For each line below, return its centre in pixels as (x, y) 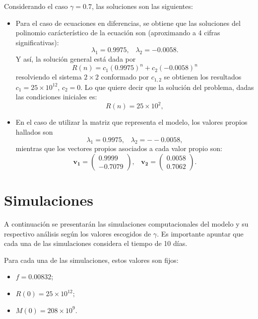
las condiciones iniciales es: (56, 97)
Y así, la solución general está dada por (76, 59)
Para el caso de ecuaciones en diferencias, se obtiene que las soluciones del (128, 23)
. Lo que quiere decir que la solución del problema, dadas (167, 87)
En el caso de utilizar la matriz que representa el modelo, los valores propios (131, 122)
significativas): (37, 42)
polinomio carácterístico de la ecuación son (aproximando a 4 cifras (118, 33)
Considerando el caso (36, 6)
